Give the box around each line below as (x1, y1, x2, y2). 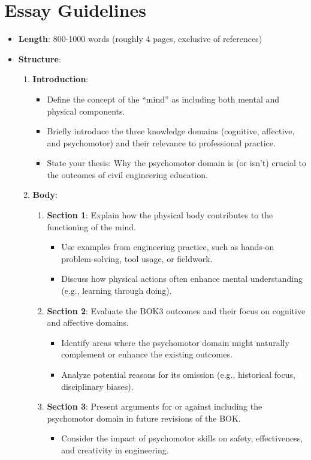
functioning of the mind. (47, 220, 136, 233)
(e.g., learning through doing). (61, 284, 172, 297)
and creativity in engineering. (61, 443, 169, 456)
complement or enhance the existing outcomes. (61, 348, 233, 360)
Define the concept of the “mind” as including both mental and (47, 92, 280, 105)
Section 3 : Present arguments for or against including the (47, 400, 262, 413)
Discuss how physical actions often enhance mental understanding (61, 272, 303, 285)
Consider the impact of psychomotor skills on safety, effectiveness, (61, 432, 303, 444)
